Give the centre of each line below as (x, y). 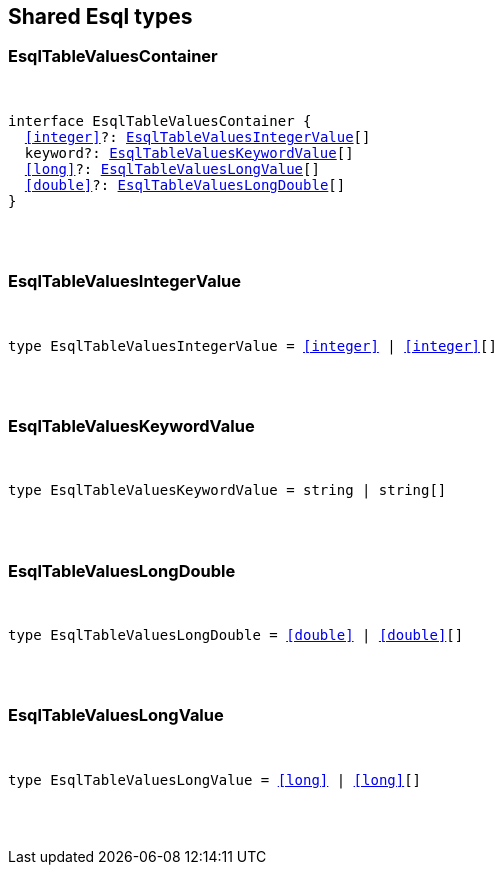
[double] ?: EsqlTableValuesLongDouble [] (185, 184)
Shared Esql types (100, 16)
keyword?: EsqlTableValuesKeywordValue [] (189, 152)
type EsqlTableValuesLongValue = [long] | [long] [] (215, 779)
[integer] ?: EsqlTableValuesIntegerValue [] (197, 136)
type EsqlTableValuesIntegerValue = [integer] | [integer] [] (252, 345)
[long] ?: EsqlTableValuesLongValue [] (172, 168)
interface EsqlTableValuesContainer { (160, 120)
